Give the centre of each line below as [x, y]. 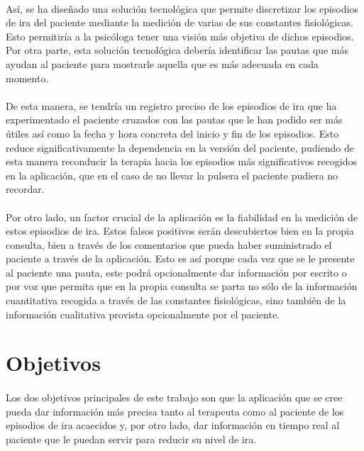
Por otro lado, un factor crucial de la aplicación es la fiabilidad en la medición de [182, 217]
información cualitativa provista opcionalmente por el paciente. [143, 314]
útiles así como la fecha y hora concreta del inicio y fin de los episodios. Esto [172, 133]
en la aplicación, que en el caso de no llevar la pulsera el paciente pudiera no [172, 175]
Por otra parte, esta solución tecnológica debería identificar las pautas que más [177, 50]
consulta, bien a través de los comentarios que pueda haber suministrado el [169, 244]
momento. [27, 78]
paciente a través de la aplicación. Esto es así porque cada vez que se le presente [180, 258]
